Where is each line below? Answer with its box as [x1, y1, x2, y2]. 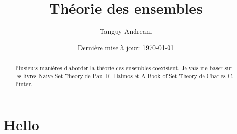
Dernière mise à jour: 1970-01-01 [77, 42, 174, 52]
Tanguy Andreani [100, 26, 152, 36]
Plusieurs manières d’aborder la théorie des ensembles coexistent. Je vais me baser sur [15, 64, 233, 72]
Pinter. [15, 80, 33, 88]
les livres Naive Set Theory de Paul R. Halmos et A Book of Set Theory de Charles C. [15, 72, 234, 80]
